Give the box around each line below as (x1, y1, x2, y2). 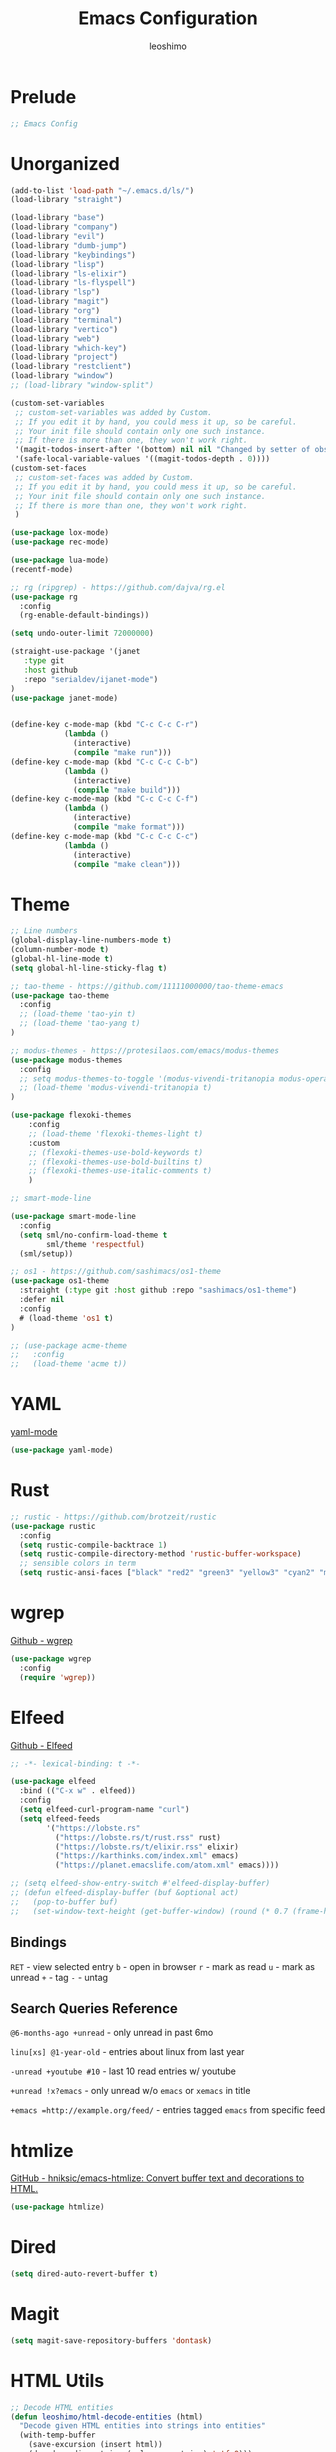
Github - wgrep (10, 1635, 73, 1646)
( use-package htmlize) (10, 2202, 105, 2212)
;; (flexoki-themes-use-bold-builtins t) (28, 1157, 203, 1167)
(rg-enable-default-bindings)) (19, 610, 150, 621)
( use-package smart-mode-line (10, 1212, 137, 1222)
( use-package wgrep (10, 1654, 92, 1664)
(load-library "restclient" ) (10, 362, 132, 372)
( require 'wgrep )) (19, 1672, 97, 1682)
